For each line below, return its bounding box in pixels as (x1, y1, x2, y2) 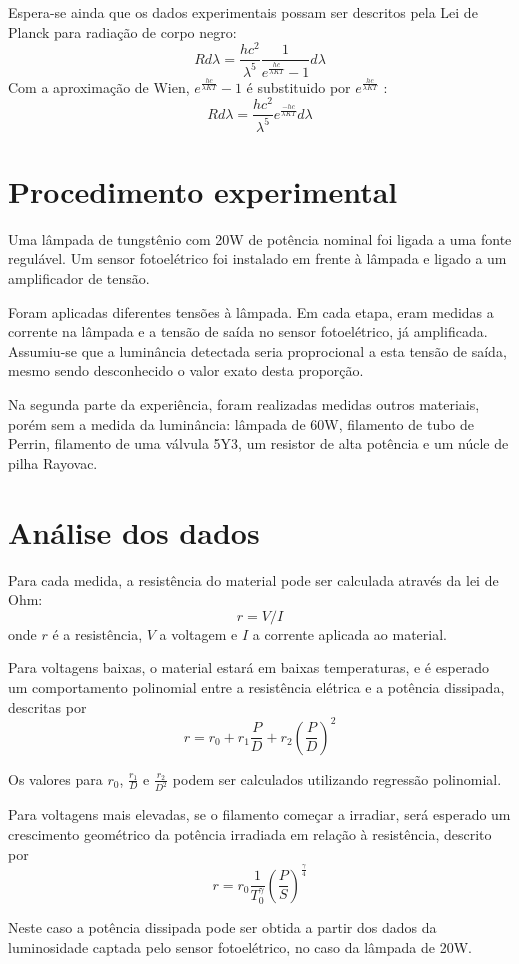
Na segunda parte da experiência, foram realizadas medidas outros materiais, (8, 394, 480, 415)
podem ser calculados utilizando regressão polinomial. (172, 768, 502, 789)
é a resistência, (52, 623, 143, 644)
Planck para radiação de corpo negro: (8, 21, 237, 42)
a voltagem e (159, 623, 238, 644)
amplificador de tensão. (8, 268, 150, 289)
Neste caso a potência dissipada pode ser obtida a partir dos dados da (8, 917, 437, 938)
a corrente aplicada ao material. (252, 623, 447, 644)
